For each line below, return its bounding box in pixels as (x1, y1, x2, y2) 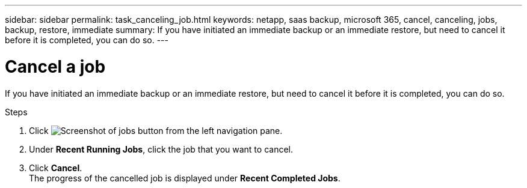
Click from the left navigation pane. (29, 125, 283, 136)
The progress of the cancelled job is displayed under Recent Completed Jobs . (29, 172, 341, 183)
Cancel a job (5, 56, 106, 77)
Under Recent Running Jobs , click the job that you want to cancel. (29, 144, 293, 154)
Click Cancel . (29, 162, 82, 173)
